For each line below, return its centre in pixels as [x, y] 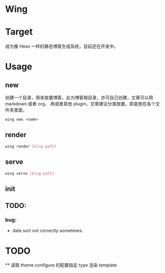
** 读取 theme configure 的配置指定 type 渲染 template [61, 265]
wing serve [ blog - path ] [30, 173]
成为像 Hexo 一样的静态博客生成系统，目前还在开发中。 [62, 46]
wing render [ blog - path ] [31, 146]
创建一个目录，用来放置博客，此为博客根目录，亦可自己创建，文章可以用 [79, 97]
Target [19, 32]
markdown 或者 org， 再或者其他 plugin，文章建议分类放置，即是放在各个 [80, 104]
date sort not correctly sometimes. [48, 231]
